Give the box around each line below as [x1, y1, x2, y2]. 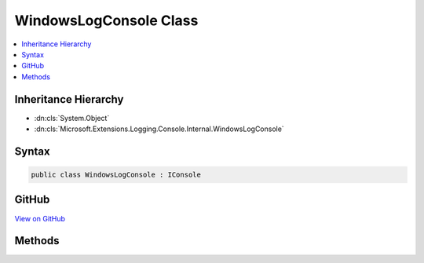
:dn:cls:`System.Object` [34, 113, 110, 122]
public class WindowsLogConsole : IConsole [31, 170, 202, 180]
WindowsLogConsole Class [14, 12, 199, 29]
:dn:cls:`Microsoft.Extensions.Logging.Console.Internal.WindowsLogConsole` [34, 124, 284, 133]
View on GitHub [14, 214, 66, 223]
